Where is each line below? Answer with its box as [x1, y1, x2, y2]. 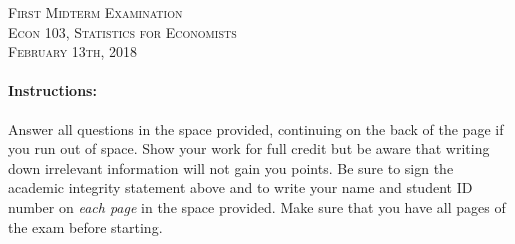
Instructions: [8, 80, 97, 101]
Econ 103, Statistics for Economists [8, 21, 237, 42]
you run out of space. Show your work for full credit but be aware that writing [8, 138, 490, 159]
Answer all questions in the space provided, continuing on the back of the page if [8, 118, 504, 139]
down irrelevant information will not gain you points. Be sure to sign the [8, 157, 454, 178]
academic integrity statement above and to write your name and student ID [8, 177, 473, 198]
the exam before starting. [8, 216, 163, 237]
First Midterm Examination [8, 2, 183, 22]
